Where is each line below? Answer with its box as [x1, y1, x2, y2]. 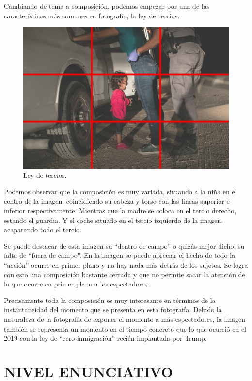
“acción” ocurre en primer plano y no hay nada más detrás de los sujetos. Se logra [4, 260, 248, 270]
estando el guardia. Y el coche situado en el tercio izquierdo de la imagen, [4, 215, 223, 225]
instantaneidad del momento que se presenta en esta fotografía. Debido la [4, 304, 222, 315]
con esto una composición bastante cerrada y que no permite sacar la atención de [4, 269, 245, 279]
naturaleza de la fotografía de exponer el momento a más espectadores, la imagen [4, 314, 246, 324]
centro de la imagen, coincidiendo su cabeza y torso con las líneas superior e [4, 196, 230, 206]
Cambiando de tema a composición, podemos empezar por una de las [4, 1, 210, 11]
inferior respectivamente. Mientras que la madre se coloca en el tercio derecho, [4, 206, 236, 216]
